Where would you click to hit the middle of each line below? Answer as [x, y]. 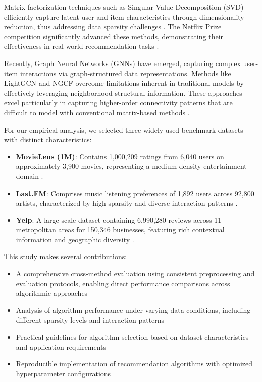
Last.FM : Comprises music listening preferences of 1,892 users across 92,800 [135, 193]
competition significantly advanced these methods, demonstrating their [114, 36]
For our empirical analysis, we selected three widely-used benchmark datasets [124, 129]
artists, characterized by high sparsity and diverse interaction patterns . [127, 203]
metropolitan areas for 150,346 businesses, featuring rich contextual [120, 230]
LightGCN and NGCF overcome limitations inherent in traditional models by [124, 83]
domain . [30, 176]
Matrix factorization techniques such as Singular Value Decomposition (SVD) [124, 7]
